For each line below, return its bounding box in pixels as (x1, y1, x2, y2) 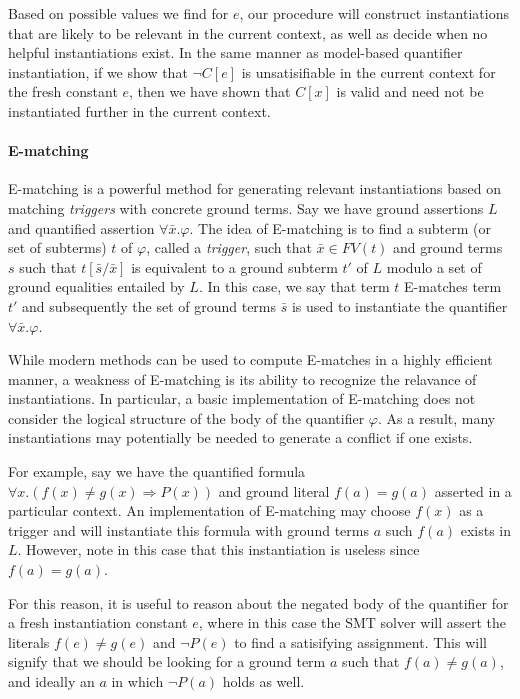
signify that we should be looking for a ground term (8, 651, 326, 672)
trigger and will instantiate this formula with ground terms (8, 519, 369, 540)
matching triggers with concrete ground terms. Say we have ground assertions (8, 197, 484, 218)
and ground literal (218, 480, 330, 501)
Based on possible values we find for (8, 3, 229, 23)
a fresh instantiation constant (8, 612, 188, 633)
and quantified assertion (8, 217, 155, 238)
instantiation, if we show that (8, 61, 188, 82)
